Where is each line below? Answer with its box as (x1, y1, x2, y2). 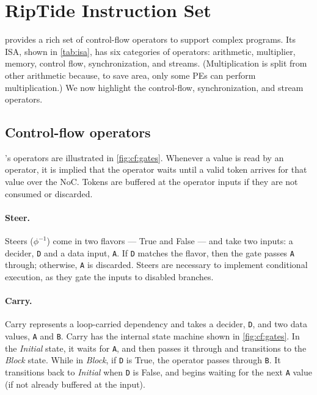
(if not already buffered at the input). (5, 377, 145, 390)
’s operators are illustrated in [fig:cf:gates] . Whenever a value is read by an (5, 151, 284, 164)
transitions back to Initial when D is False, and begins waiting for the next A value (5, 365, 313, 378)
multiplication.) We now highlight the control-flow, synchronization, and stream (5, 81, 304, 93)
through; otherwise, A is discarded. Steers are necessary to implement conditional (5, 258, 308, 271)
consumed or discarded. (5, 187, 93, 200)
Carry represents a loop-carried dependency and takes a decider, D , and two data (5, 317, 307, 330)
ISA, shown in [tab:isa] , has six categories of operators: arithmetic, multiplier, (5, 45, 296, 57)
